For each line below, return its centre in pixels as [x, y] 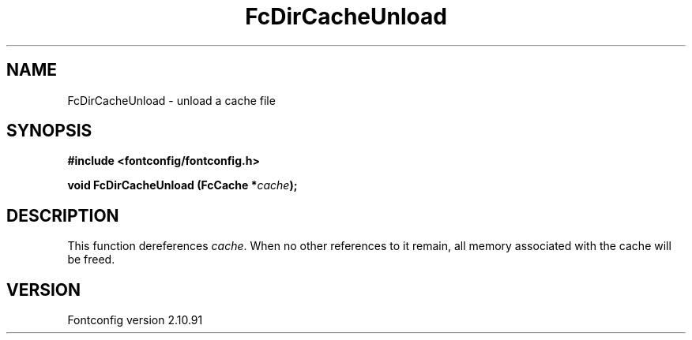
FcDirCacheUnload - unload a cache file [171, 100]
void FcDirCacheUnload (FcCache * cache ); [182, 185]
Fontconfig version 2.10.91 [135, 320]
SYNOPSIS [49, 131]
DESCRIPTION [63, 215]
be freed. [91, 260]
